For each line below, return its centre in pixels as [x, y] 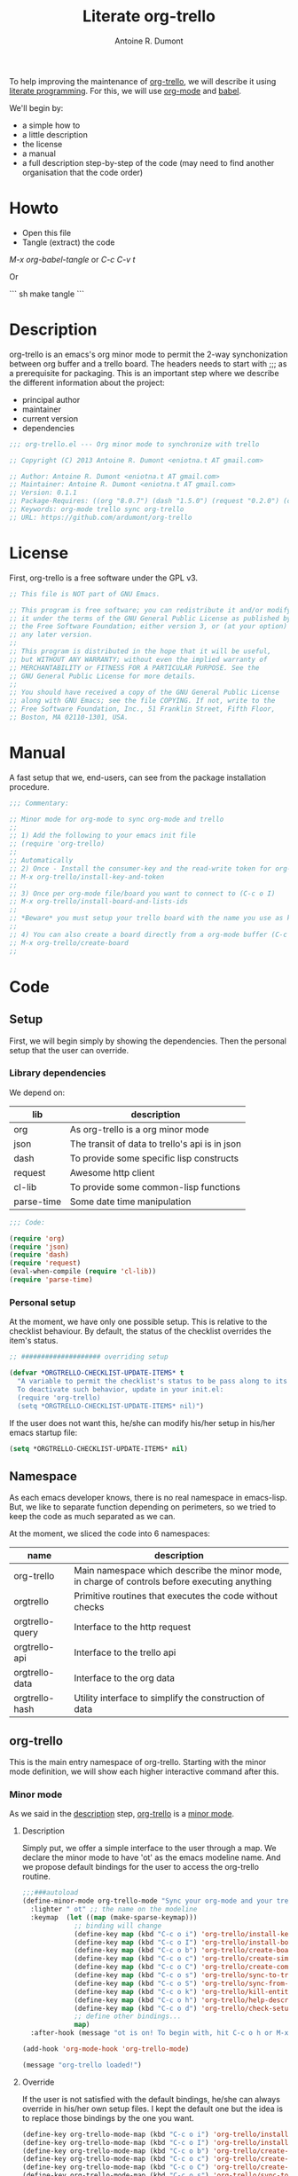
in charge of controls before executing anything [173, 1581]
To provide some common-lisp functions [155, 1187]
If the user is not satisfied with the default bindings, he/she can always [151, 2099]
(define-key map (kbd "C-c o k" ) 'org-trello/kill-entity [183, 1991]
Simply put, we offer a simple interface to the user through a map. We [149, 1849]
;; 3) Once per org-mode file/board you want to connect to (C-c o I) [142, 894]
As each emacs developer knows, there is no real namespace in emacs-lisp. [148, 1498]
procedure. [30, 786]
